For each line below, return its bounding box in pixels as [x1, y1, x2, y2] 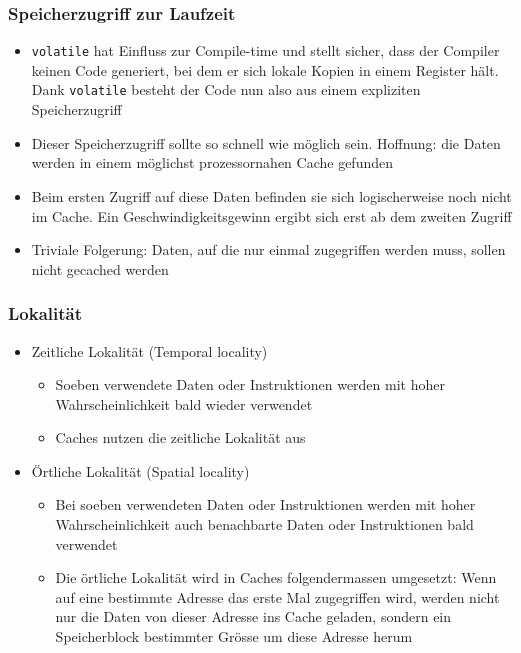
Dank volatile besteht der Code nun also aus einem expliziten [31, 79, 421, 100]
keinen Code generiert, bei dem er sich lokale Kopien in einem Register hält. [31, 59, 499, 80]
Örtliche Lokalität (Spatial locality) [31, 460, 250, 481]
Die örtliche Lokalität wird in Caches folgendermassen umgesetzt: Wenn [55, 567, 497, 588]
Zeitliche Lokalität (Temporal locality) [31, 340, 268, 361]
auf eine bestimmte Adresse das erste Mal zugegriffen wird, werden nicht [55, 586, 500, 607]
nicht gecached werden [31, 258, 169, 279]
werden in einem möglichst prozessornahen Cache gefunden [31, 152, 394, 173]
